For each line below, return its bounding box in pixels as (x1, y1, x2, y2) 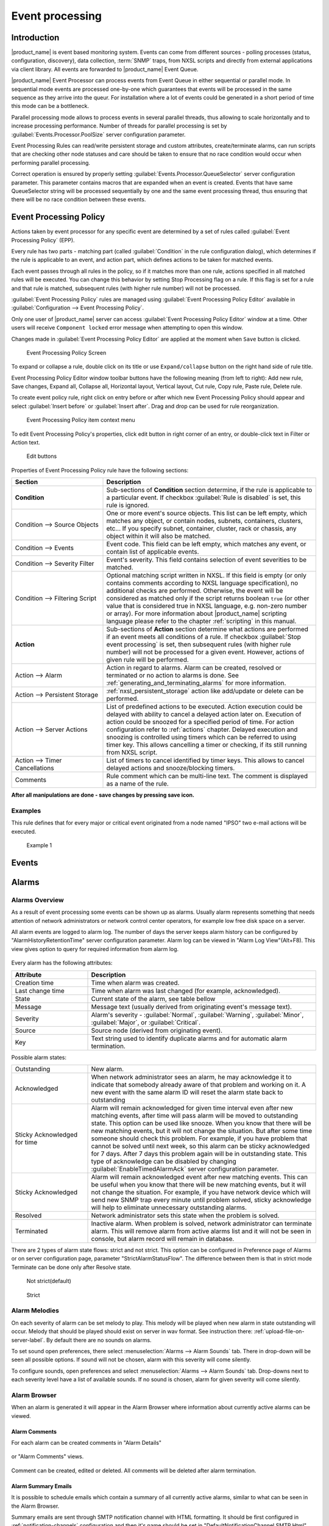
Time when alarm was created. (91, 978, 180, 987)
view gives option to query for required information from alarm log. (11, 945, 179, 952)
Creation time (15, 978, 54, 987)
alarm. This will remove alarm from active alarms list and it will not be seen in (91, 1227, 311, 1235)
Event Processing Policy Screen (26, 349, 107, 356)
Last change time (15, 986, 65, 995)
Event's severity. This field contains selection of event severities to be (106, 555, 307, 564)
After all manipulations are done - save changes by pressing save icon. (11, 791, 195, 799)
